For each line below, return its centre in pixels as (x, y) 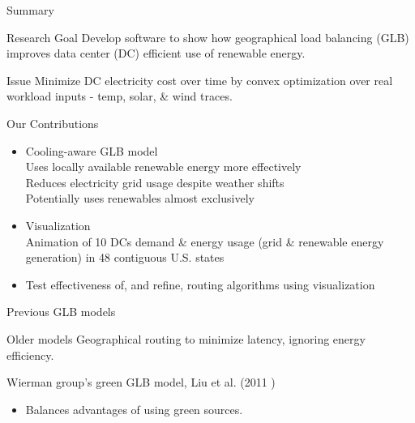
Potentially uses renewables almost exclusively (140, 198)
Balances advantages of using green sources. (134, 409)
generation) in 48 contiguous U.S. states (125, 257)
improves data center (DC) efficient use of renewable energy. (156, 53)
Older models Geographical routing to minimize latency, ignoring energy (186, 338)
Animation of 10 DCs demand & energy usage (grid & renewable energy (205, 241)
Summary (30, 10)
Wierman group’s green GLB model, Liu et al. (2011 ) (141, 382)
